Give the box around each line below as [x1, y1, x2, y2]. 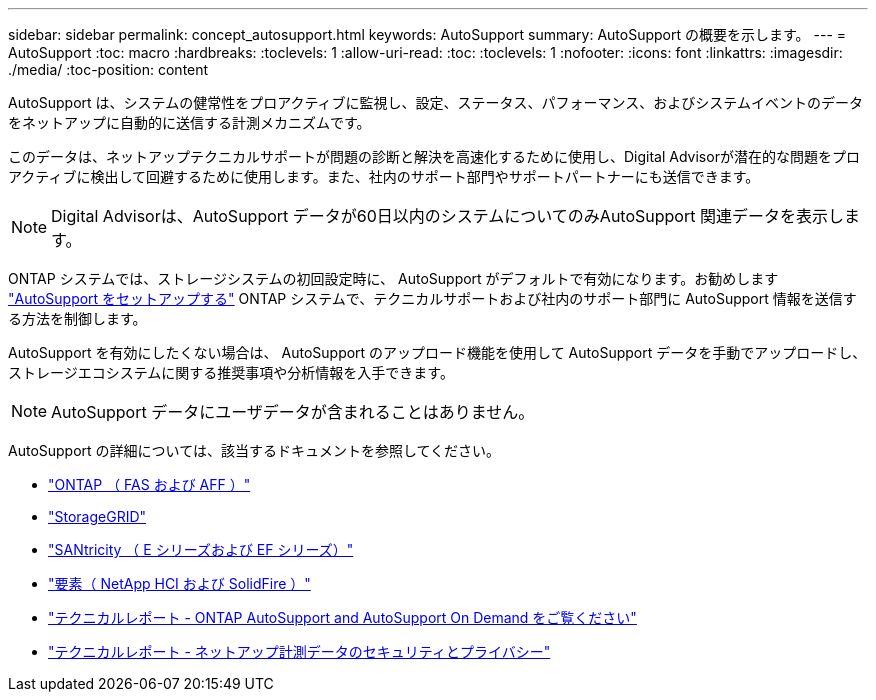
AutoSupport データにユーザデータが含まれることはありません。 [51, 402, 535, 422]
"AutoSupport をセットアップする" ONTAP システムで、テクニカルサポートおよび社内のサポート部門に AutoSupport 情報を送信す [8, 290, 857, 307]
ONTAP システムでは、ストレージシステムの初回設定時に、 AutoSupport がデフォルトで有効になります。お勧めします [8, 270, 779, 287]
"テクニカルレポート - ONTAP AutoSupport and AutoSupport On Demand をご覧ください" [48, 609, 637, 626]
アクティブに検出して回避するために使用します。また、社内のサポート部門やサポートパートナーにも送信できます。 [8, 168, 760, 185]
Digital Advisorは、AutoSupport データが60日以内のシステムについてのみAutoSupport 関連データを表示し [51, 206, 844, 226]
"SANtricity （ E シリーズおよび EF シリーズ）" [48, 541, 354, 558]
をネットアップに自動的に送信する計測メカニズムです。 [8, 114, 371, 131]
